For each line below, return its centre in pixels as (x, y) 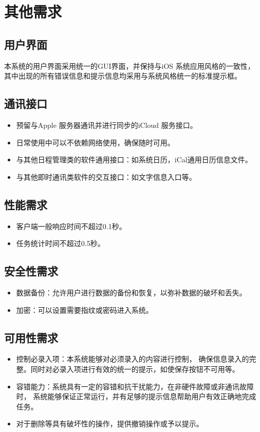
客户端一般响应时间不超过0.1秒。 (71, 226)
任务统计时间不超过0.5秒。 (60, 243)
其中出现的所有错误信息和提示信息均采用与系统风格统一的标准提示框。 (123, 76)
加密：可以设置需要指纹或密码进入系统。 (85, 309)
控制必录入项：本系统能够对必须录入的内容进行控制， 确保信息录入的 (133, 359)
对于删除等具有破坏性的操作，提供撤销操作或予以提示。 (110, 424)
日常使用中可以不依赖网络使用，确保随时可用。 (95, 142)
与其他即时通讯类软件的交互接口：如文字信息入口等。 (106, 176)
